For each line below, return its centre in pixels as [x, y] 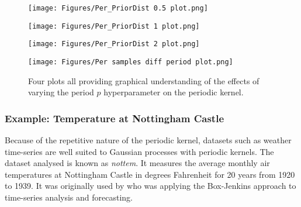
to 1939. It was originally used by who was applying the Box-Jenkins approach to [150, 186]
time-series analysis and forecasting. [69, 197]
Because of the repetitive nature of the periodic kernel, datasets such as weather [148, 140]
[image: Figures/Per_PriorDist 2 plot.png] [114, 44]
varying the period [61, 92]
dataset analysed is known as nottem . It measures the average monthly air [137, 163]
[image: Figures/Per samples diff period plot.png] [131, 62]
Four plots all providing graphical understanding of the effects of [144, 80]
